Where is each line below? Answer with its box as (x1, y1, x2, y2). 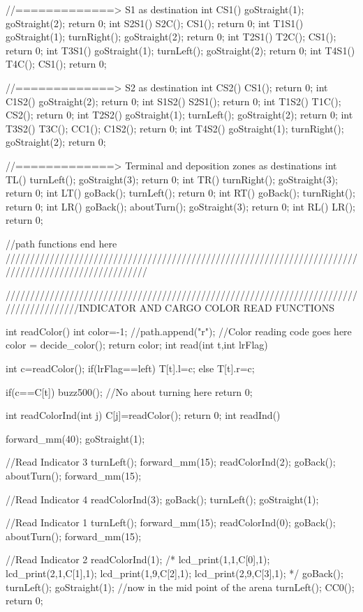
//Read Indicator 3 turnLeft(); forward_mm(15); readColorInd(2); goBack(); (6, 454, 336, 469)
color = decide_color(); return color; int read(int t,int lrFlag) (6, 337, 268, 352)
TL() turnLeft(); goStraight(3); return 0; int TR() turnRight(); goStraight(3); (6, 171, 338, 186)
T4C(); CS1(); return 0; (6, 56, 107, 71)
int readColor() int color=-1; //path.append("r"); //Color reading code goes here (6, 323, 352, 338)
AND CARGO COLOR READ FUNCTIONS (139, 300, 335, 315)
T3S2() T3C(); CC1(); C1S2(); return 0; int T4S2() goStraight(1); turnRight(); (6, 121, 344, 135)
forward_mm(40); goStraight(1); (6, 431, 145, 445)
